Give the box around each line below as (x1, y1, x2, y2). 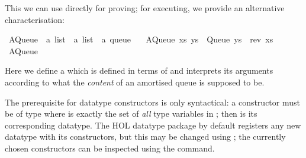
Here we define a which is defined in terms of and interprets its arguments (5, 64, 273, 77)
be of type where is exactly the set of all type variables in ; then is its (5, 107, 257, 120)
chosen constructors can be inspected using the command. (5, 141, 215, 154)
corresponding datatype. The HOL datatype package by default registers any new (5, 119, 301, 131)
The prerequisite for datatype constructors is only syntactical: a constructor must (5, 96, 300, 108)
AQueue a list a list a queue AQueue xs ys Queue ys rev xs (8, 33, 273, 45)
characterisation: (5, 13, 65, 25)
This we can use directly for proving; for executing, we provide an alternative (5, 2, 285, 14)
